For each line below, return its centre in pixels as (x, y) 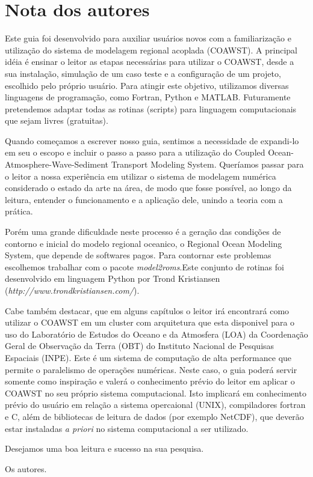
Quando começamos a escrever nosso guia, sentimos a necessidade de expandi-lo (152, 140)
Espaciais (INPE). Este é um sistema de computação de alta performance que (148, 357)
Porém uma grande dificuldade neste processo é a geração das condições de (143, 232)
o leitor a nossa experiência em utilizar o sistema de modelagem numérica (141, 176)
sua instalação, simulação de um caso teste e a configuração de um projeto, (143, 73)
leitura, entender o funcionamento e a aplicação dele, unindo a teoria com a (144, 199)
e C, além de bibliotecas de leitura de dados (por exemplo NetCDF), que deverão (154, 416)
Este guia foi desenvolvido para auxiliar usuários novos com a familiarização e (148, 38)
